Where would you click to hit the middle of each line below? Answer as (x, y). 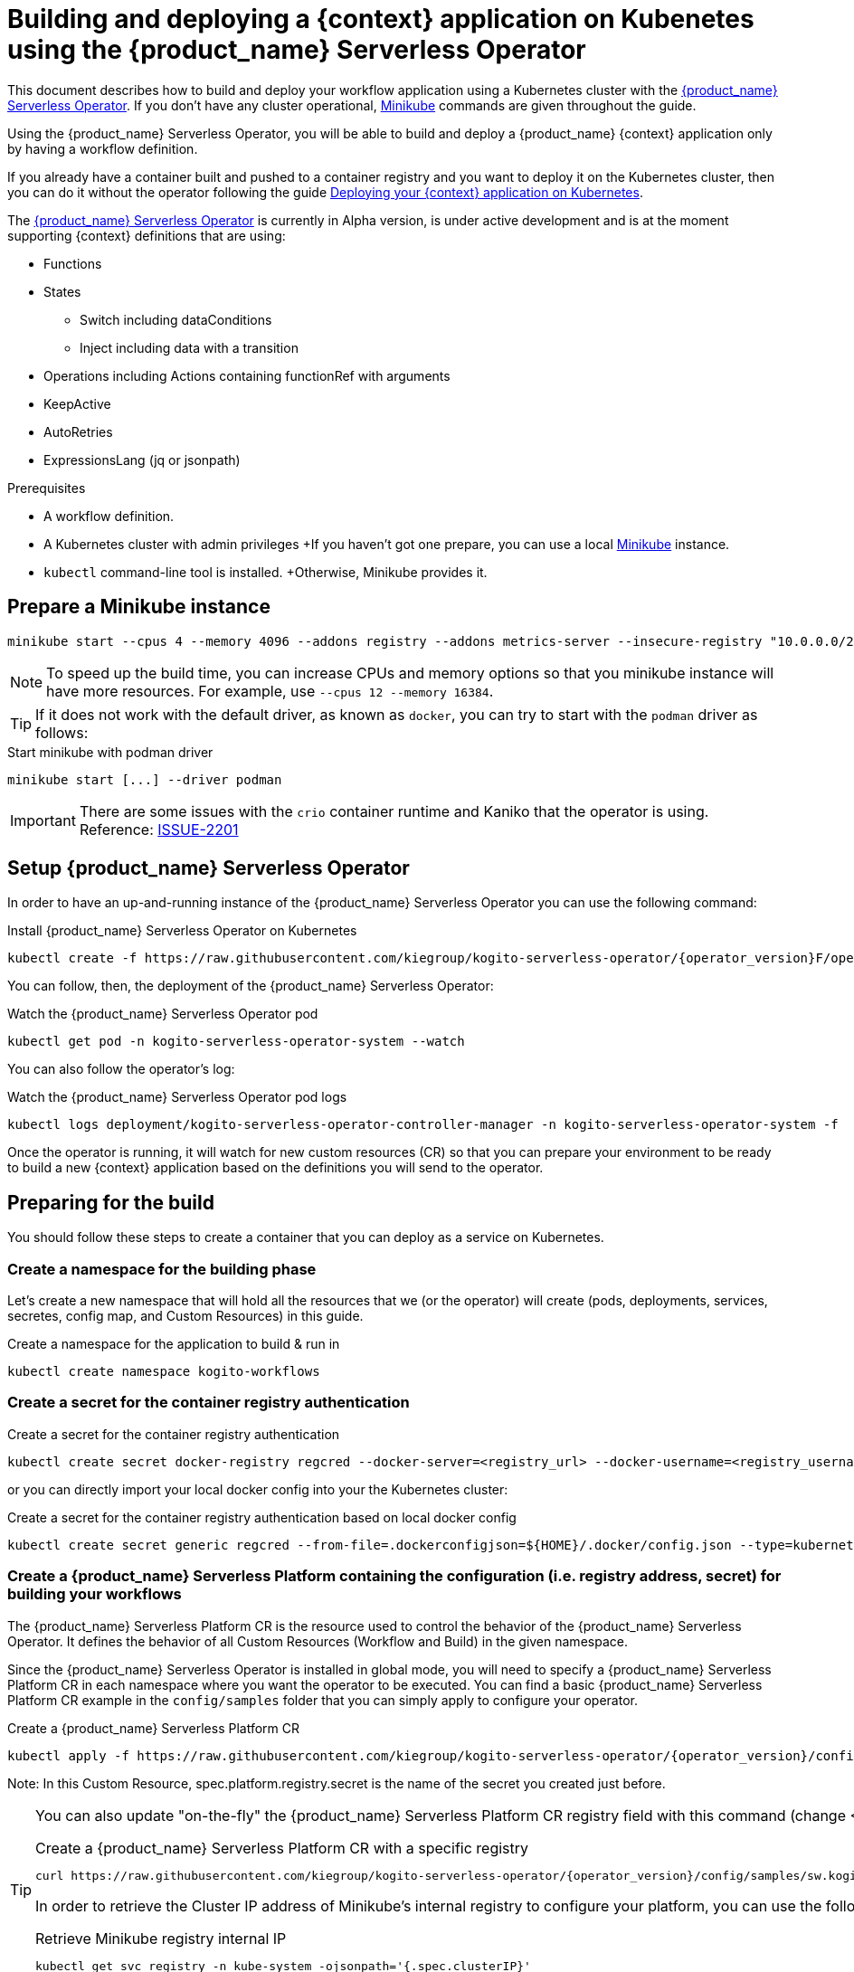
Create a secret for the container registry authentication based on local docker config (262, 1517)
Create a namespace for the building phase (162, 1269)
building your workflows (95, 1594)
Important (43, 820)
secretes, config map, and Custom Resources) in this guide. (185, 1316)
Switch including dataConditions (176, 319)
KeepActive (77, 403)
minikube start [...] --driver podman (145, 779)
